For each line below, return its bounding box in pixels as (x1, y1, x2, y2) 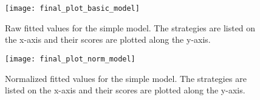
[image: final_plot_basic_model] (5, 4, 140, 13)
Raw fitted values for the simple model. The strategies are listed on (5, 21, 256, 34)
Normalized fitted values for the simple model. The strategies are (5, 72, 247, 84)
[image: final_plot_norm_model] (5, 54, 135, 63)
